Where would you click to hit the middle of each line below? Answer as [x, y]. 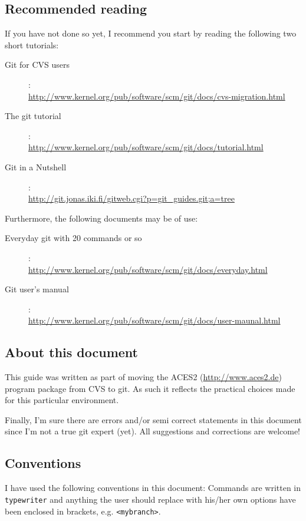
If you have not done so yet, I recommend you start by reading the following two [151, 33]
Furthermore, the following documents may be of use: [101, 218]
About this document [71, 352]
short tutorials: [32, 44]
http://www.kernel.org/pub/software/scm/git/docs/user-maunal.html [154, 320]
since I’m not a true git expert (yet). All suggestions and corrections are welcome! [153, 431]
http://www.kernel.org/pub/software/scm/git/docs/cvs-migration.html [157, 96]
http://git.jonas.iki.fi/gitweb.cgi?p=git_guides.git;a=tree [131, 198]
